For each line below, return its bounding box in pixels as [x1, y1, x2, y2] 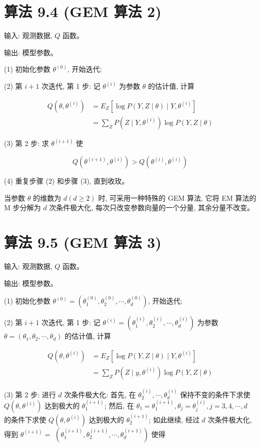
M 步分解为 [4, 202, 41, 213]
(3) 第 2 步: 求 [4, 138, 49, 148]
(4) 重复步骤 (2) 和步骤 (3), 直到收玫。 [4, 176, 129, 186]
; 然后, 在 [104, 400, 134, 410]
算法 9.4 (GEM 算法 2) [4, 1, 162, 22]
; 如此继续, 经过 [149, 414, 200, 424]
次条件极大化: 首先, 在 [64, 389, 136, 399]
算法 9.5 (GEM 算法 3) [4, 232, 162, 252]
